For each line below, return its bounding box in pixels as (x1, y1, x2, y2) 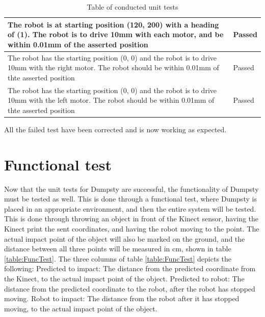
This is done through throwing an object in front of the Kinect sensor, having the (4, 213, 259, 224)
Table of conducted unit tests (87, 2, 178, 12)
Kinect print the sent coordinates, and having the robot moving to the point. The (4, 223, 259, 234)
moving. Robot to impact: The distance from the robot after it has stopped (4, 293, 240, 304)
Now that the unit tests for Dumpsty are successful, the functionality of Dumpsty (4, 183, 259, 194)
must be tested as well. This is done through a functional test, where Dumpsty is (4, 193, 257, 204)
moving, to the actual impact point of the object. (4, 303, 157, 313)
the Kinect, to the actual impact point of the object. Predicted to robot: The (4, 273, 245, 283)
